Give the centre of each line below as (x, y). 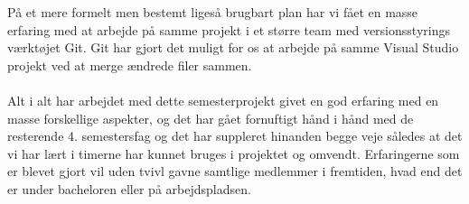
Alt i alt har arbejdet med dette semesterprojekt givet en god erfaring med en (223, 100)
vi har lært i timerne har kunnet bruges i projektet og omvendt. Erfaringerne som (234, 153)
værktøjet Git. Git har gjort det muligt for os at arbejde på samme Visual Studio (233, 47)
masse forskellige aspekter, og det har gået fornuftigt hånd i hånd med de (211, 118)
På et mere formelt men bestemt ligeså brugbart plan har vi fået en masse (213, 12)
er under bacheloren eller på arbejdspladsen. (129, 188)
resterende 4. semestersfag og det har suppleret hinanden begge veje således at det (235, 136)
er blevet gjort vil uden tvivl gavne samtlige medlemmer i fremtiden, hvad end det (235, 171)
